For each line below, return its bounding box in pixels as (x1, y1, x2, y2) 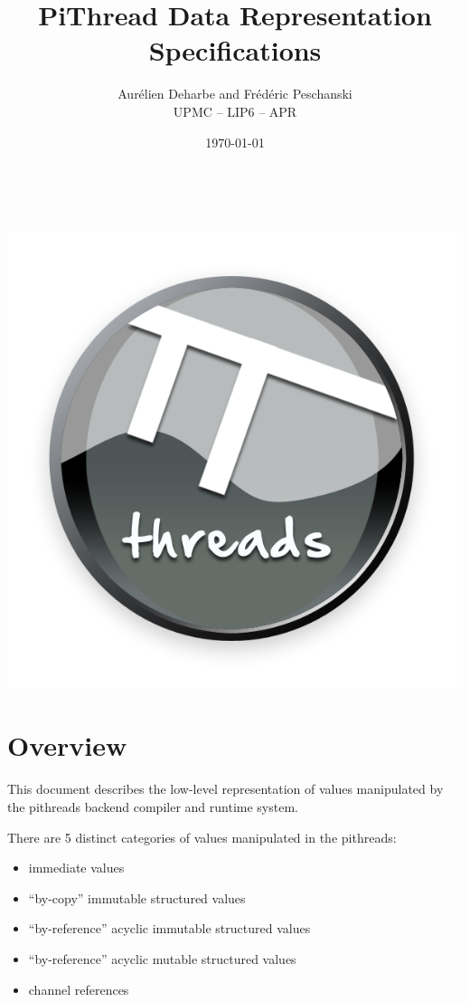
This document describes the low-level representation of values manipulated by (7, 779, 444, 798)
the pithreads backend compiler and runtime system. (7, 797, 298, 816)
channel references (28, 979, 129, 998)
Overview (7, 727, 127, 764)
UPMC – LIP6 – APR (173, 101, 297, 120)
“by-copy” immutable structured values (28, 888, 246, 907)
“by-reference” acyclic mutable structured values (28, 949, 296, 968)
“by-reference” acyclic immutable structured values (28, 919, 311, 938)
